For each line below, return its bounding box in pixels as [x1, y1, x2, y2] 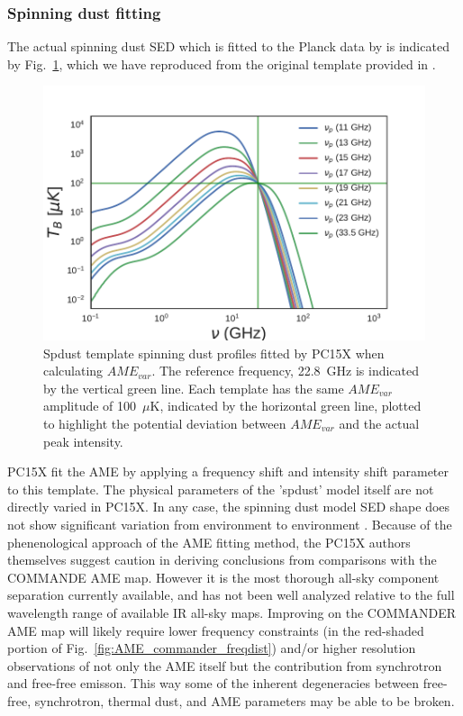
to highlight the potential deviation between [43, 414, 286, 433]
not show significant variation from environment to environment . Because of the [7, 515, 452, 533]
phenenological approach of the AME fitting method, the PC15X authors [7, 532, 411, 551]
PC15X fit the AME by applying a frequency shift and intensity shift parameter [7, 462, 449, 481]
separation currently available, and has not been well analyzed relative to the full [7, 585, 455, 604]
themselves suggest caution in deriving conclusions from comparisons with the [7, 550, 437, 569]
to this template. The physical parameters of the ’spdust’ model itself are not [7, 479, 434, 498]
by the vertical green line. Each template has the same [43, 378, 344, 397]
